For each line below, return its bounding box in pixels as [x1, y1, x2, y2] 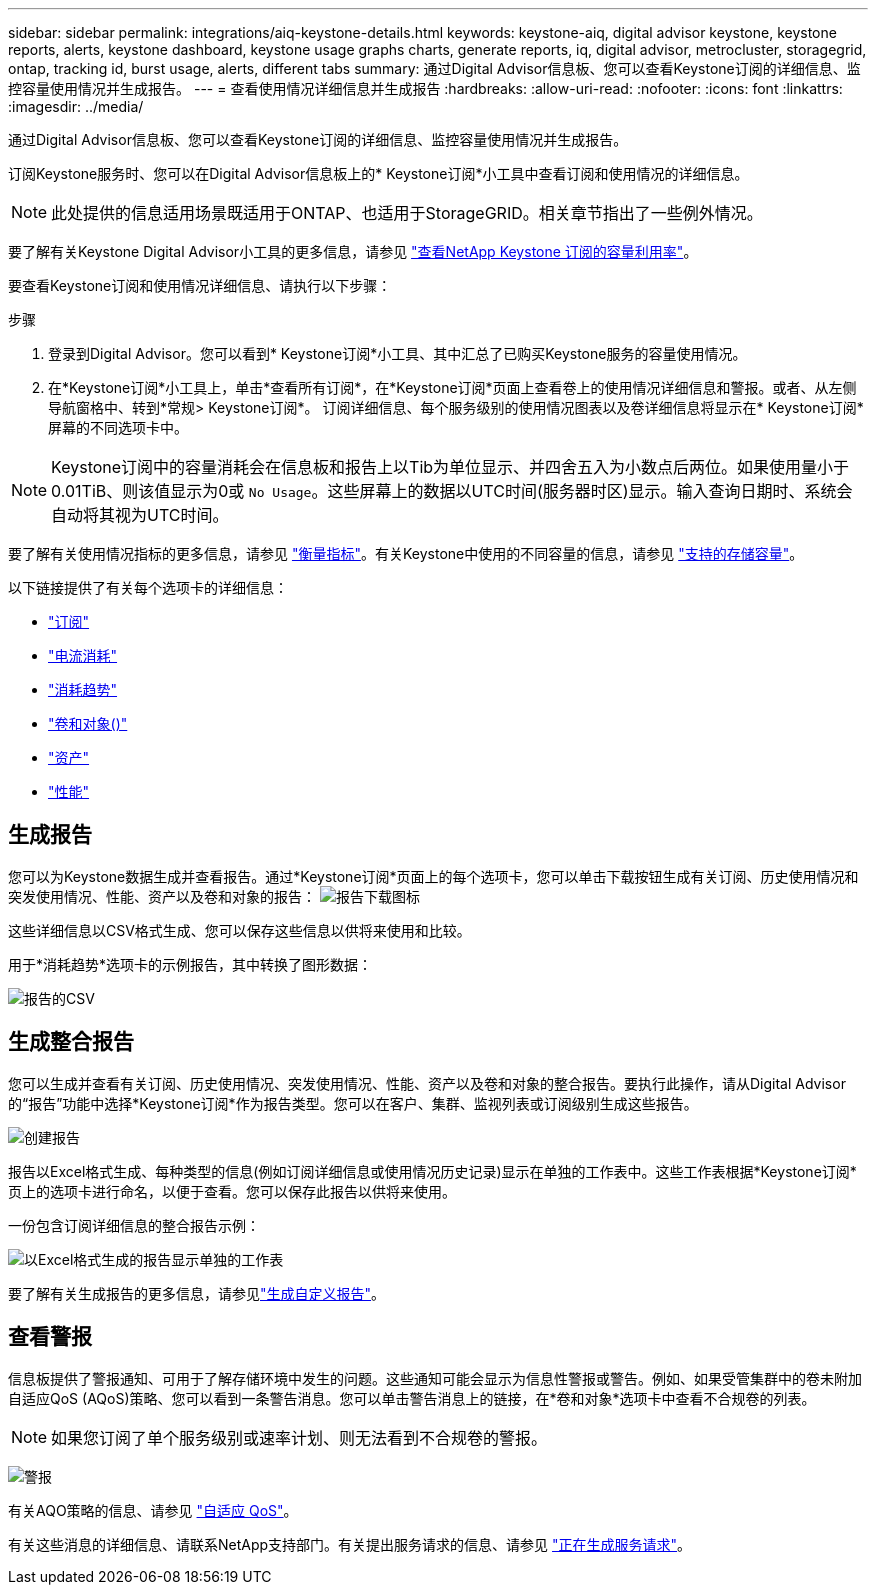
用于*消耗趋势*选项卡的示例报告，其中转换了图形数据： [8, 955, 373, 973]
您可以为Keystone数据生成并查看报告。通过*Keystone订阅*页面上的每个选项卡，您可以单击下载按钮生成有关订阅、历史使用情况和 [8, 867, 859, 885]
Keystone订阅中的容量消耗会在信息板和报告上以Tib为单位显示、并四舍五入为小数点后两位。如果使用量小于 [51, 457, 850, 477]
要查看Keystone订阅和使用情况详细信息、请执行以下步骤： [8, 277, 392, 294]
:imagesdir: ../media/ [8, 98, 144, 115]
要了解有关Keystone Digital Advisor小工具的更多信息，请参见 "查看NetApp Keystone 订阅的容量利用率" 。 [8, 243, 698, 260]
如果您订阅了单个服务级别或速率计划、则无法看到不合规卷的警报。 [51, 1427, 548, 1448]
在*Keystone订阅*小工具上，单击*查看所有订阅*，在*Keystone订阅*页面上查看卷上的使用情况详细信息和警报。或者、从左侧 [48, 379, 857, 396]
